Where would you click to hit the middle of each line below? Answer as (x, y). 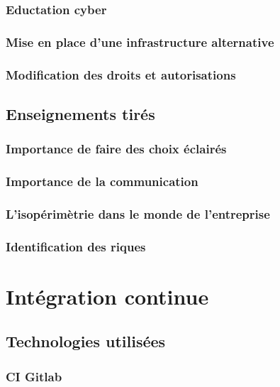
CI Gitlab (34, 376)
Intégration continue (107, 296)
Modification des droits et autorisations (121, 74)
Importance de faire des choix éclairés (116, 149)
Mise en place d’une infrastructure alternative (140, 42)
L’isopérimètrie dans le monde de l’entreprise (138, 213)
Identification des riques (76, 246)
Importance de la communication (102, 181)
